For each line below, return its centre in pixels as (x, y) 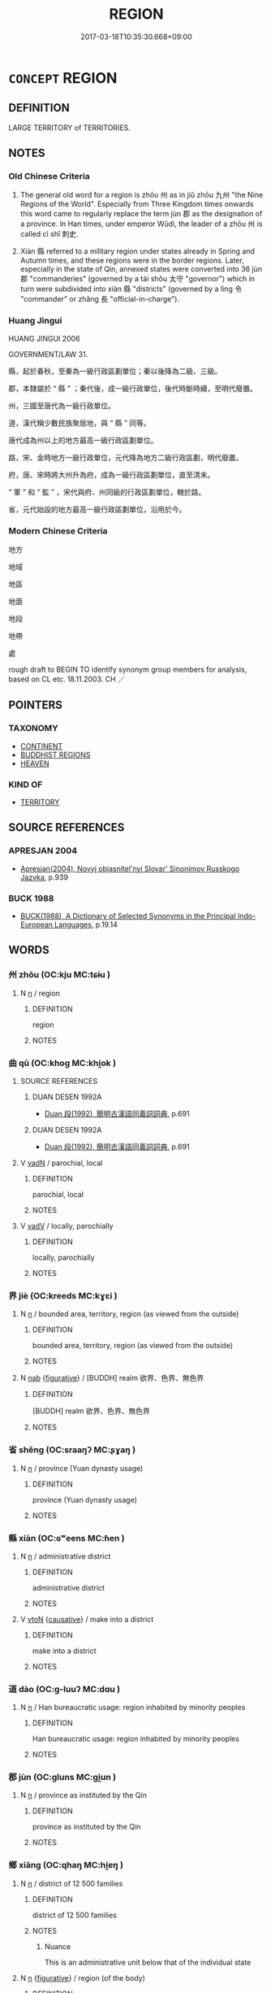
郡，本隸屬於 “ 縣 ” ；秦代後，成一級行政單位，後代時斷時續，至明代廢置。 (133, 388)
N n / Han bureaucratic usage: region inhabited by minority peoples (133, 1708)
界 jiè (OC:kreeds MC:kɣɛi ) (63, 1295)
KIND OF (26, 784)
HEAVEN (34, 763)
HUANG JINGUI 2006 (44, 338)
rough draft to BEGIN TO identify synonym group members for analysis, (128, 670)
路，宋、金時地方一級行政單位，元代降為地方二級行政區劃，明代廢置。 (126, 457)
